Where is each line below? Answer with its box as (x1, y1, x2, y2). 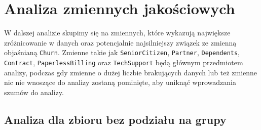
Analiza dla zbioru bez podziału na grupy (4, 111, 227, 127)
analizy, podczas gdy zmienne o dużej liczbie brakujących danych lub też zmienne (4, 67, 257, 77)
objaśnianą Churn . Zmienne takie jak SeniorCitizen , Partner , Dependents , (4, 47, 240, 58)
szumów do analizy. (4, 86, 64, 97)
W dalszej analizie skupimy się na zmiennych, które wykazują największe (4, 27, 231, 38)
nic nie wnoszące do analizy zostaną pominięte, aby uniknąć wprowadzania (4, 77, 236, 88)
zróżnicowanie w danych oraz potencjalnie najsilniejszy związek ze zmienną (4, 37, 237, 48)
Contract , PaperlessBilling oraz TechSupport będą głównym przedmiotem (4, 57, 243, 67)
